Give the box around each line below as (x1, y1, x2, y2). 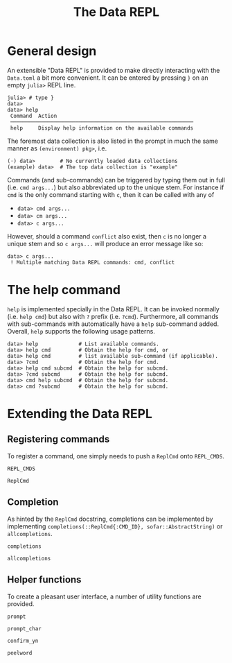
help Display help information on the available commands (10, 124, 194, 132)
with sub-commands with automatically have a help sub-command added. (7, 320, 220, 328)
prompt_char (7, 625, 42, 632)
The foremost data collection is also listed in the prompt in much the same (7, 137, 219, 145)
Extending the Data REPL (7, 406, 152, 422)
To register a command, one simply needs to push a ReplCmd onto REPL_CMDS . (7, 451, 225, 460)
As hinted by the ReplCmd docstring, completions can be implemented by (7, 515, 213, 523)
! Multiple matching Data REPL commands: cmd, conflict (10, 259, 175, 266)
